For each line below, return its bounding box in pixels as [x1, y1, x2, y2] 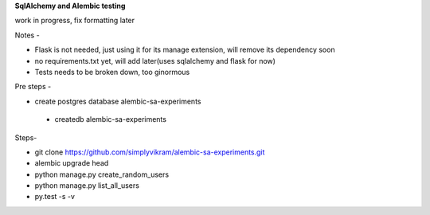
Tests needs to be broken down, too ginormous [34, 67, 190, 76]
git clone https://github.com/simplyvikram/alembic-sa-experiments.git [34, 147, 265, 157]
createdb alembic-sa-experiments [54, 115, 167, 124]
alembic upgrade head [34, 158, 109, 168]
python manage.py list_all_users [34, 181, 139, 190]
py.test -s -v [34, 192, 76, 201]
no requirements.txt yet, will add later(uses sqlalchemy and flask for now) [34, 56, 276, 65]
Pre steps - [14, 82, 52, 92]
